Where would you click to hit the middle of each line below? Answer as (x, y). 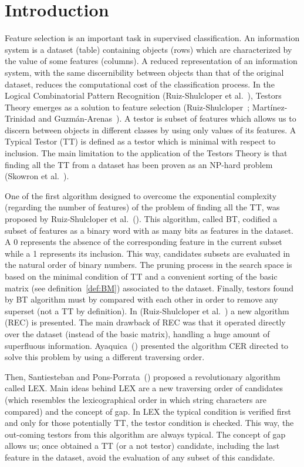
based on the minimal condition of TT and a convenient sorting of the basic (141, 276)
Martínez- (270, 107)
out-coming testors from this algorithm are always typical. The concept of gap (145, 434)
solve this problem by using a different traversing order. (105, 357)
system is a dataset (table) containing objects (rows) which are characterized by (148, 49)
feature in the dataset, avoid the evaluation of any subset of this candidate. (140, 457)
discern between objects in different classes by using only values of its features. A (151, 130)
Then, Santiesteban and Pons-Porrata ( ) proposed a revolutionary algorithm (143, 376)
